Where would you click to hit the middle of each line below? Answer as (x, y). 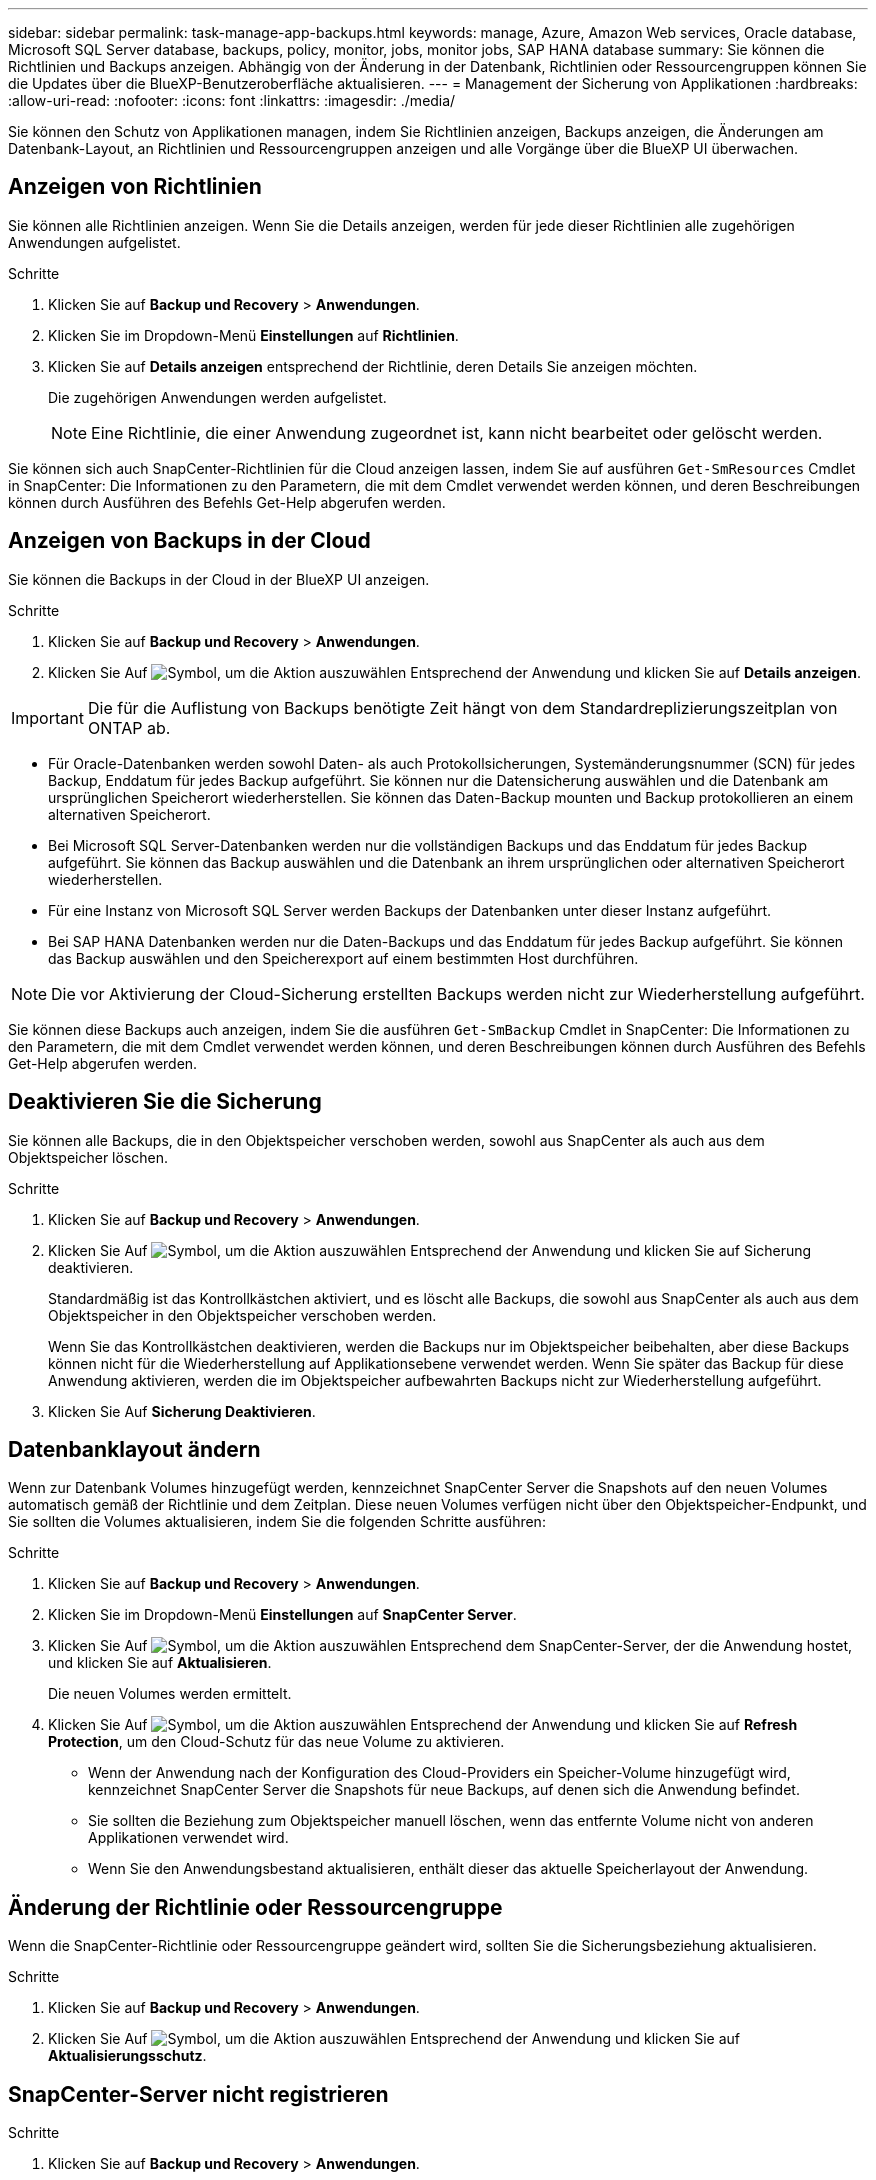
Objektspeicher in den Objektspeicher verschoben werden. (242, 1315)
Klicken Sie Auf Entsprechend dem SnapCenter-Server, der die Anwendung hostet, (450, 1646)
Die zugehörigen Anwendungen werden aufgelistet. (217, 397)
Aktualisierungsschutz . (127, 2056)
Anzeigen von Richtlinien (135, 187)
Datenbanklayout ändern (134, 1449)
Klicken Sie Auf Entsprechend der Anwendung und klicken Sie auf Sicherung (430, 1250)
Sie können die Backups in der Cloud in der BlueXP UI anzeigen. (219, 579)
